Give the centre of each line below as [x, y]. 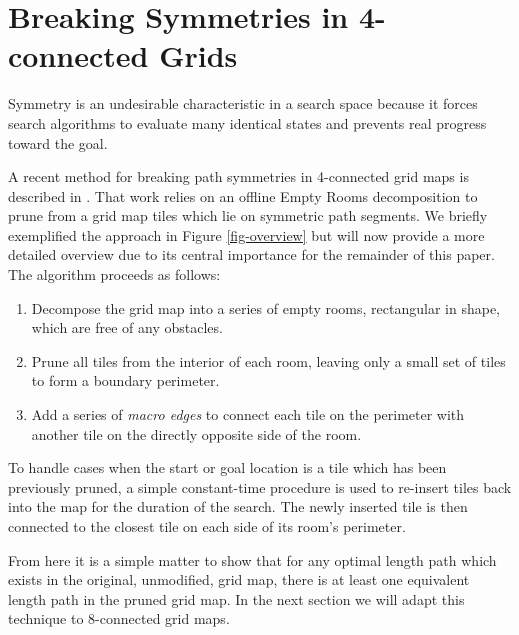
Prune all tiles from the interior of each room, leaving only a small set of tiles [268, 360]
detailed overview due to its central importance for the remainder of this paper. [251, 254]
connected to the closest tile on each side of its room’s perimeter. [207, 526]
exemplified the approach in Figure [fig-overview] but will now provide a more [246, 234]
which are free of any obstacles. [127, 327]
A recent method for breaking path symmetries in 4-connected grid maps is [238, 176]
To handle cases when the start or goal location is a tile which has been [227, 467]
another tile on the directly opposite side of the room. [196, 433]
